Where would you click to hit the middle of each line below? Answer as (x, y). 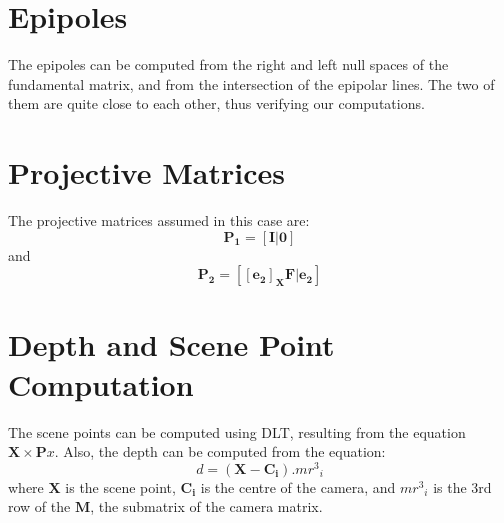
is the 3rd (462, 486)
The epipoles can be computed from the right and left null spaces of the (228, 64)
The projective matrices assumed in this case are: (159, 220)
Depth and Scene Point (171, 344)
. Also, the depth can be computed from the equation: (220, 451)
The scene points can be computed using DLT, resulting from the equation (237, 431)
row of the (39, 506)
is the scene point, (120, 486)
